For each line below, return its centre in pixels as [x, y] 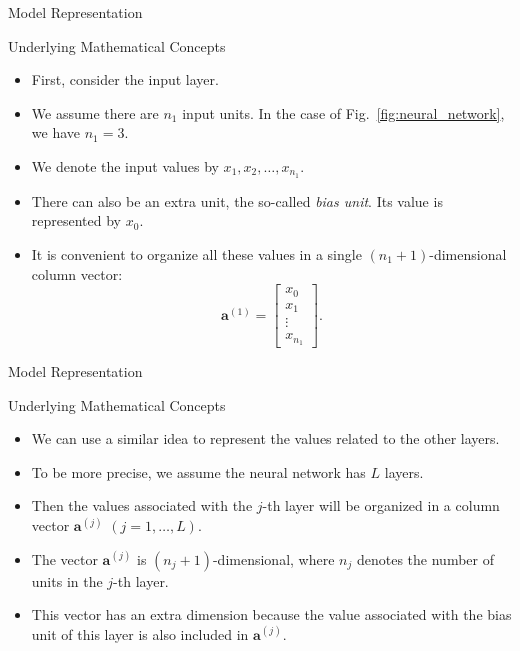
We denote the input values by [125, 165]
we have [55, 132]
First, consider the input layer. [125, 79]
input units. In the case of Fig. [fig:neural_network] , [343, 112]
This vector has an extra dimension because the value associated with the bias [271, 614]
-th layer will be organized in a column [381, 505]
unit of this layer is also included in [140, 633]
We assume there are [95, 112]
